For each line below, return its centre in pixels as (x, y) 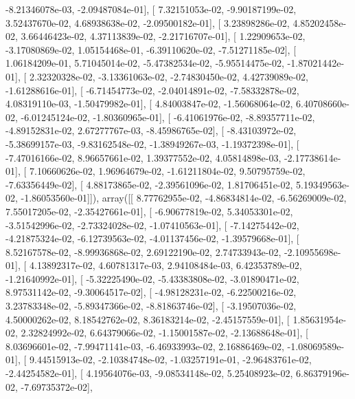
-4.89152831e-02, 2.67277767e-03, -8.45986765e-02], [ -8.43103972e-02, (151, 130)
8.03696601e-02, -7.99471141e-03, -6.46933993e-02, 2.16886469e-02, (145, 346)
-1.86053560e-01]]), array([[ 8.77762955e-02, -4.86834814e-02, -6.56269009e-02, (184, 198)
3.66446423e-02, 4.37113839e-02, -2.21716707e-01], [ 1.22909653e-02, (163, 36)
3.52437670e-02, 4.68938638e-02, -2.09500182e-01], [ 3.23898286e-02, (148, 22)
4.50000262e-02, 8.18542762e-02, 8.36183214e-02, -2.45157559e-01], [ (148, 319)
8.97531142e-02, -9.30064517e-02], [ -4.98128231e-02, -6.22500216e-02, (151, 292)
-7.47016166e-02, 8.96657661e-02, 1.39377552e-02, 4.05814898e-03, (144, 157)
